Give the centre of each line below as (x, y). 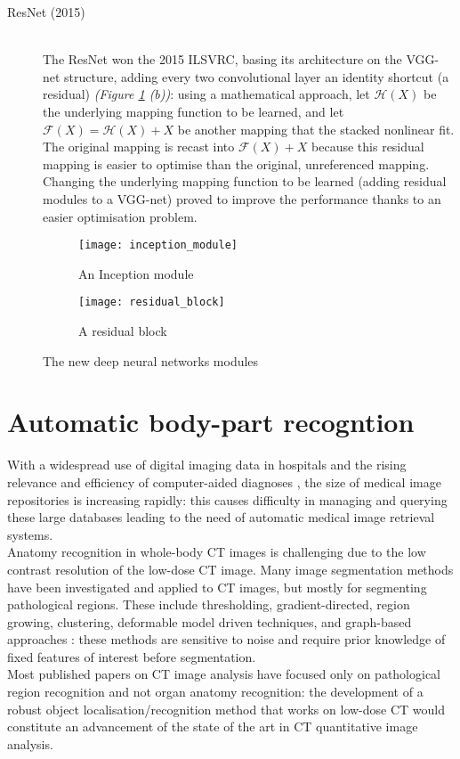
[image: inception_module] (158, 245)
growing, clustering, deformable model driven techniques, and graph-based (210, 621)
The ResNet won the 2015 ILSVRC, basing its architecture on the (222, 59)
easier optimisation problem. (120, 216)
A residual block (123, 331)
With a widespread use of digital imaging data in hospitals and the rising (207, 465)
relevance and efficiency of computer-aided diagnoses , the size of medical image (224, 482)
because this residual (368, 147)
